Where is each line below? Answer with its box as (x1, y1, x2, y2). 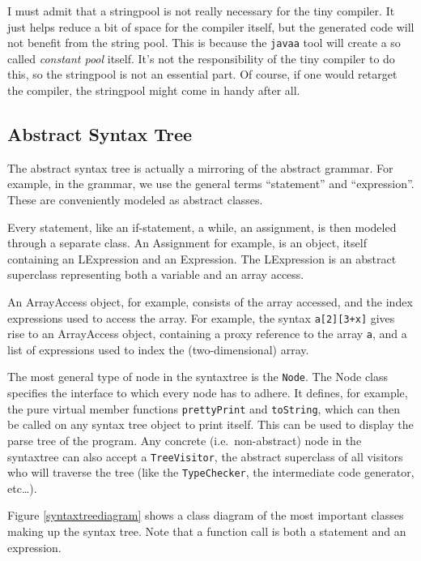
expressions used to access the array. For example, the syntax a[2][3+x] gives (7, 309, 395, 326)
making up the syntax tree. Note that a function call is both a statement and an (7, 523, 406, 540)
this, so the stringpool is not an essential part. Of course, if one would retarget (7, 66, 398, 83)
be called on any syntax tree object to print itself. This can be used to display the (7, 416, 414, 433)
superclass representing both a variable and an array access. (7, 266, 304, 283)
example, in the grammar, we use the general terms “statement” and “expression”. (7, 175, 415, 192)
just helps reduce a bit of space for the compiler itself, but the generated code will (7, 18, 415, 35)
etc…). (7, 479, 37, 496)
